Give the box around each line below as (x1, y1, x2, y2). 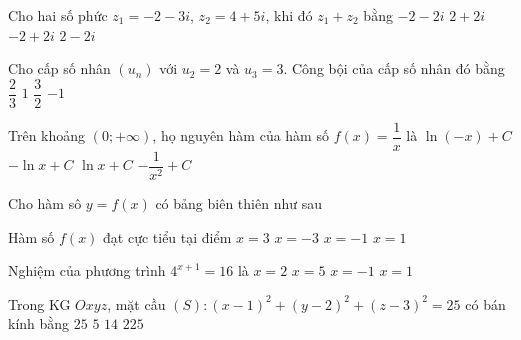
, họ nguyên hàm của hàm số (152, 125, 329, 146)
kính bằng (8, 313, 70, 334)
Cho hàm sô (8, 192, 82, 213)
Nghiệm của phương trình (8, 260, 166, 281)
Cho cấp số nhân (8, 58, 111, 79)
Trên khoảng (8, 125, 86, 146)
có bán (465, 293, 506, 314)
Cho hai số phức (8, 5, 108, 25)
